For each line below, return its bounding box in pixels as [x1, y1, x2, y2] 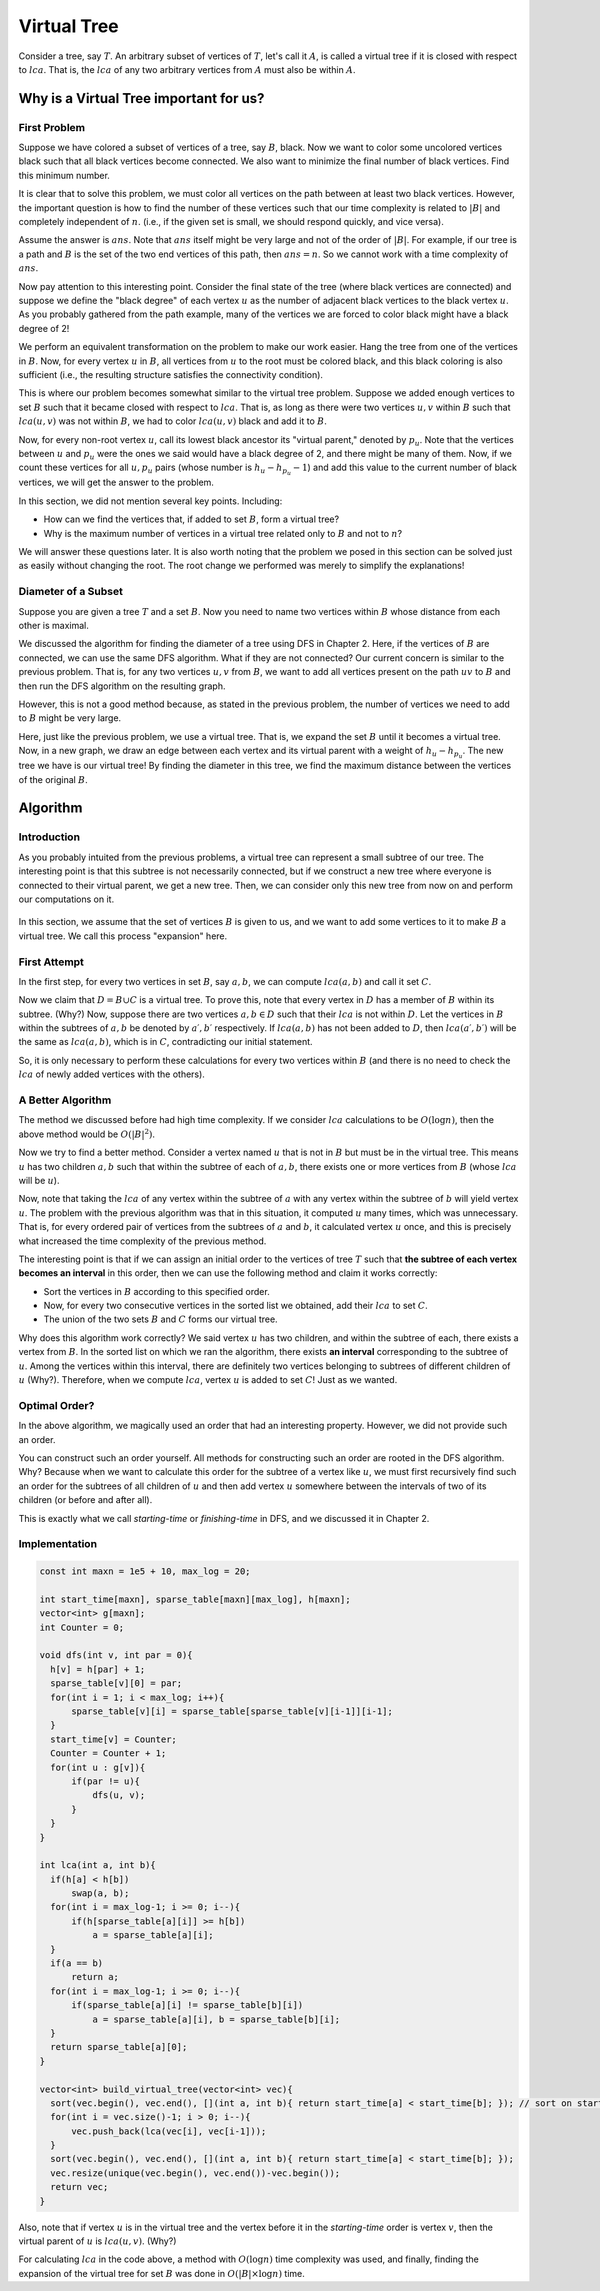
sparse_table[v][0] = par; [50, 1678, 183, 1689]
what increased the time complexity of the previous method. [18, 1235, 267, 1247]
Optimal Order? [18, 1398, 95, 1412]
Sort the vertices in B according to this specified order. [43, 1285, 270, 1297]
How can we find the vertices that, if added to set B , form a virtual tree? [43, 513, 340, 525]
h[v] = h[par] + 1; [50, 1663, 146, 1675]
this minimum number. [18, 169, 110, 181]
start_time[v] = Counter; [50, 1733, 177, 1745]
